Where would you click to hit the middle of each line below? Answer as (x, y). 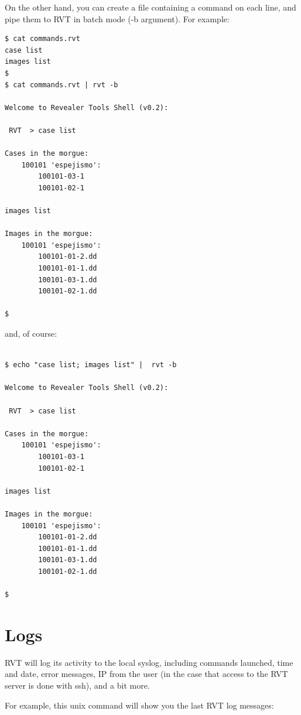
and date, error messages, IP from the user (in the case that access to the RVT (146, 674)
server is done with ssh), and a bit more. (77, 685)
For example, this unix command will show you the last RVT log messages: (139, 705)
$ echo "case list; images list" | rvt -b (91, 365)
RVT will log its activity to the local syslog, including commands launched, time (149, 662)
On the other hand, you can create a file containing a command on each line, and (150, 7)
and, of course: (31, 333)
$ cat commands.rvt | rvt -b (61, 85)
